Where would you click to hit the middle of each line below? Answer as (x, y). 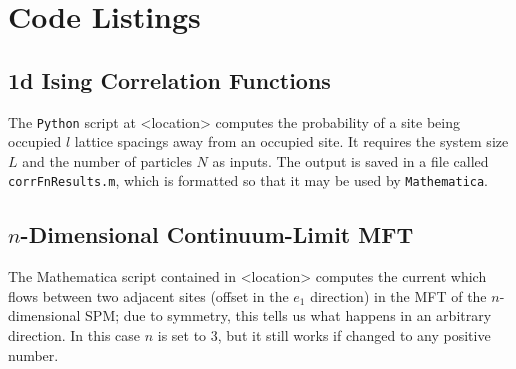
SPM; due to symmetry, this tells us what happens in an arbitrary (288, 315)
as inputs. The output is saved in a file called (350, 160)
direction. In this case (74, 335)
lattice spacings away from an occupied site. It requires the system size (291, 141)
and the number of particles (107, 160)
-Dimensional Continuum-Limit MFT (217, 234)
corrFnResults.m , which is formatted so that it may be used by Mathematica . (248, 180)
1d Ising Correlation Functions (169, 79)
